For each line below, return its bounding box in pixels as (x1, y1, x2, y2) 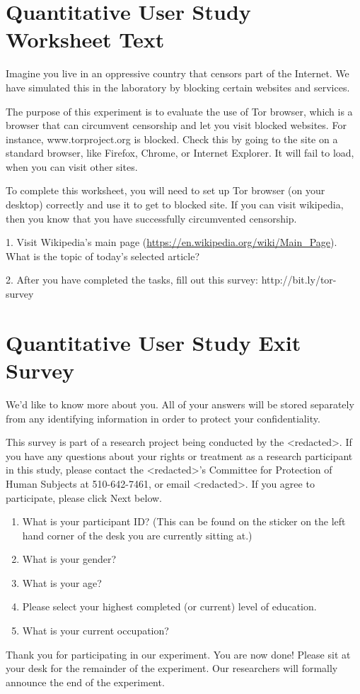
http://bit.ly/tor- (261, 272, 337, 287)
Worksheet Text (6, 25, 165, 54)
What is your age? (22, 575, 102, 590)
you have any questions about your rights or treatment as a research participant (6, 448, 353, 463)
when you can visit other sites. (6, 159, 138, 174)
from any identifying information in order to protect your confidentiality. (6, 410, 320, 425)
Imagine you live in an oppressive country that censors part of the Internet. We (6, 66, 349, 81)
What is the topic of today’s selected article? (6, 248, 200, 263)
